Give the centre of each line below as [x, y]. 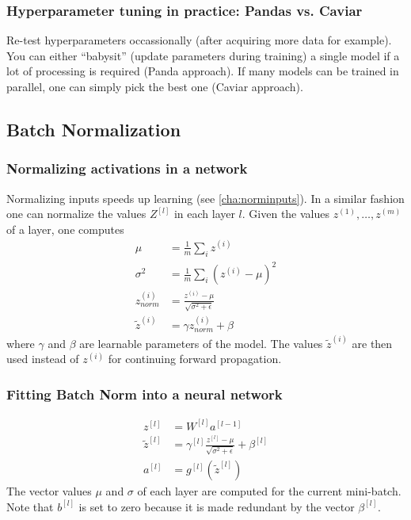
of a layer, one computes [65, 229]
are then [372, 343]
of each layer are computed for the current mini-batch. [269, 491]
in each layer [204, 214]
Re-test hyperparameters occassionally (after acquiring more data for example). [199, 40]
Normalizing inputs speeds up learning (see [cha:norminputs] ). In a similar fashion [205, 198]
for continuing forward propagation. [195, 359]
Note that [30, 506]
